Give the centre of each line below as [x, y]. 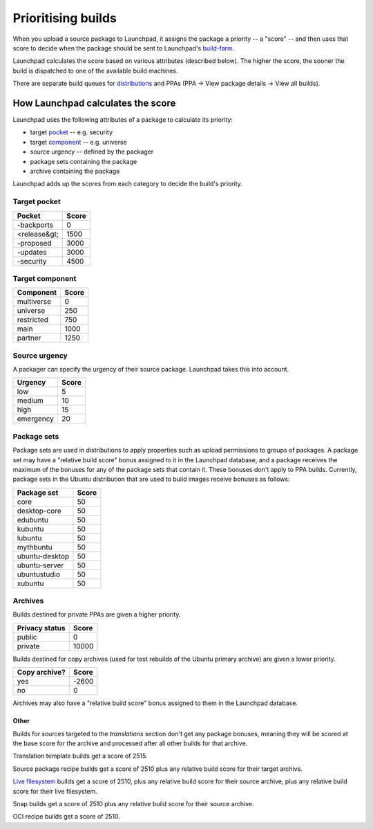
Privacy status [41, 628]
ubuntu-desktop [43, 556]
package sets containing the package [84, 161]
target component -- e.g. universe [78, 142]
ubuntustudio [39, 574]
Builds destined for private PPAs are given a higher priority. [97, 614]
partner [29, 338]
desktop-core [39, 511]
